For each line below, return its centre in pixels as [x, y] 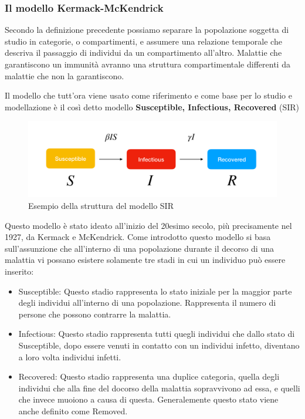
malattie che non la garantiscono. [65, 75]
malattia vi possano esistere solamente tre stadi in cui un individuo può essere [145, 260]
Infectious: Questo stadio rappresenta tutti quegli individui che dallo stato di [157, 334]
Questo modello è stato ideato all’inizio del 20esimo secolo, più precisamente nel [148, 225]
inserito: [19, 271]
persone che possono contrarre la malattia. [95, 314]
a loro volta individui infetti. [70, 357]
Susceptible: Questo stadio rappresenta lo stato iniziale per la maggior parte [155, 291]
